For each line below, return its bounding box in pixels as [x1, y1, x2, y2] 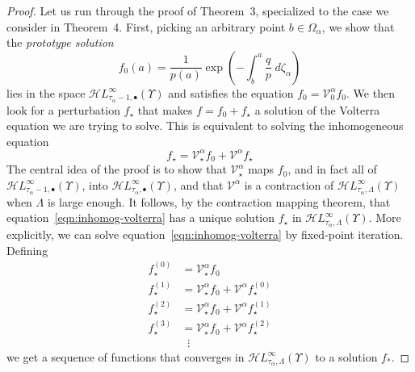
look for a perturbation [6, 101, 120, 118]
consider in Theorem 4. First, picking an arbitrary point [6, 18, 286, 35]
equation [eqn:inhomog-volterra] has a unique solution [6, 209, 275, 226]
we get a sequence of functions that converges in [6, 348, 245, 365]
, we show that [321, 18, 395, 35]
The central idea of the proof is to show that [6, 161, 227, 178]
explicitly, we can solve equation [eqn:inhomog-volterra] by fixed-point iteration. [6, 226, 404, 243]
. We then [346, 84, 395, 101]
